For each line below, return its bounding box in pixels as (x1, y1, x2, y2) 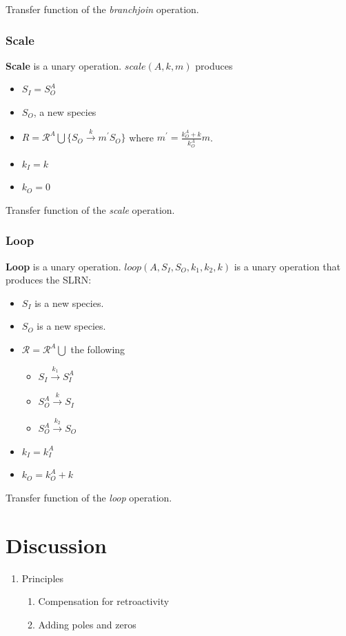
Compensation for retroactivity (38, 594, 170, 608)
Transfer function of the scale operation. (6, 202, 175, 217)
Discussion (6, 530, 107, 559)
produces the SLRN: (6, 272, 92, 287)
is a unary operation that (234, 259, 340, 273)
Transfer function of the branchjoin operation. (6, 2, 199, 16)
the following (70, 342, 125, 357)
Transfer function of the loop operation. (6, 490, 172, 504)
